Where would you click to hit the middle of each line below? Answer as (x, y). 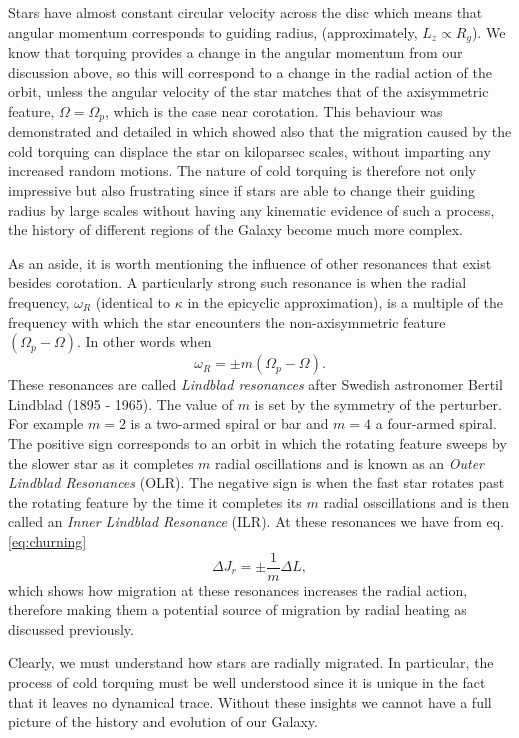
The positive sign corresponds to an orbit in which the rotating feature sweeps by (257, 443)
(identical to (133, 302)
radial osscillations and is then (416, 501)
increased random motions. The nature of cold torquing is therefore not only (242, 170)
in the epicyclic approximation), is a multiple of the (345, 302)
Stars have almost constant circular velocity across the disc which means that (245, 12)
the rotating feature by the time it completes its (155, 501)
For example (46, 423)
